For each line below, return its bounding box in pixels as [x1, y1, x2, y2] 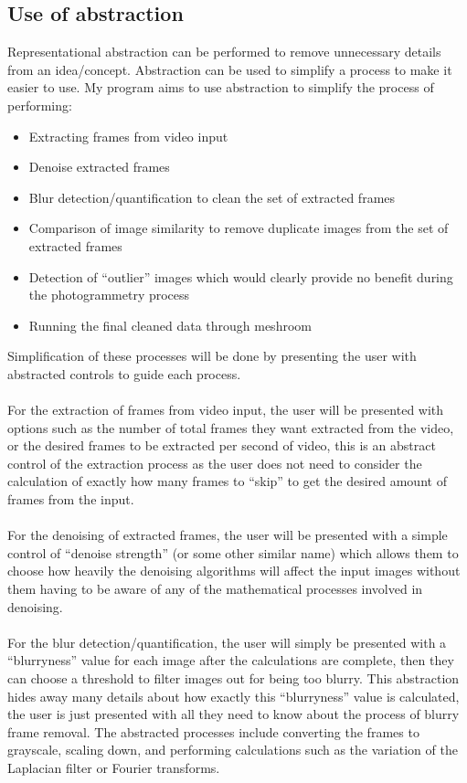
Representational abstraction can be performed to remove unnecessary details [7, 42, 441, 61]
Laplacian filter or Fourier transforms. [7, 757, 220, 777]
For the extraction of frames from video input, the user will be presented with [7, 400, 444, 419]
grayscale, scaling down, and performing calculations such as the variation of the [7, 740, 458, 759]
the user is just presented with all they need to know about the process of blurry [7, 704, 460, 724]
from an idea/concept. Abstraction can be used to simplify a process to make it [7, 59, 452, 79]
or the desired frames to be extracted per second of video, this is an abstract [7, 436, 436, 455]
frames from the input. [7, 490, 134, 509]
